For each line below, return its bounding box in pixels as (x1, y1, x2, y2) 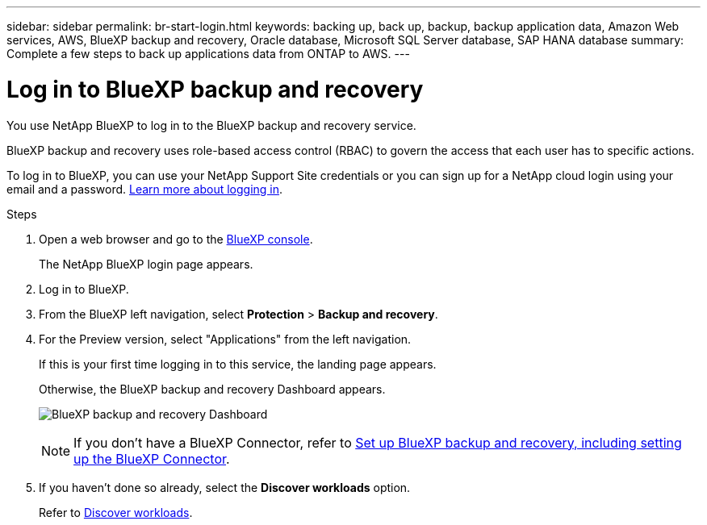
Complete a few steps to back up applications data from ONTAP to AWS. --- (6, 47, 410, 60)
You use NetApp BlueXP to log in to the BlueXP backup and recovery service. (6, 118, 416, 132)
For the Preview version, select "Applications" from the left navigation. (39, 331, 412, 346)
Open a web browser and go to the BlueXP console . (39, 231, 313, 246)
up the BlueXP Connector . (73, 450, 230, 467)
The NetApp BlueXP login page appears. (39, 256, 253, 271)
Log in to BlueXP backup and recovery (6, 75, 424, 103)
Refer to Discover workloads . (39, 505, 193, 519)
